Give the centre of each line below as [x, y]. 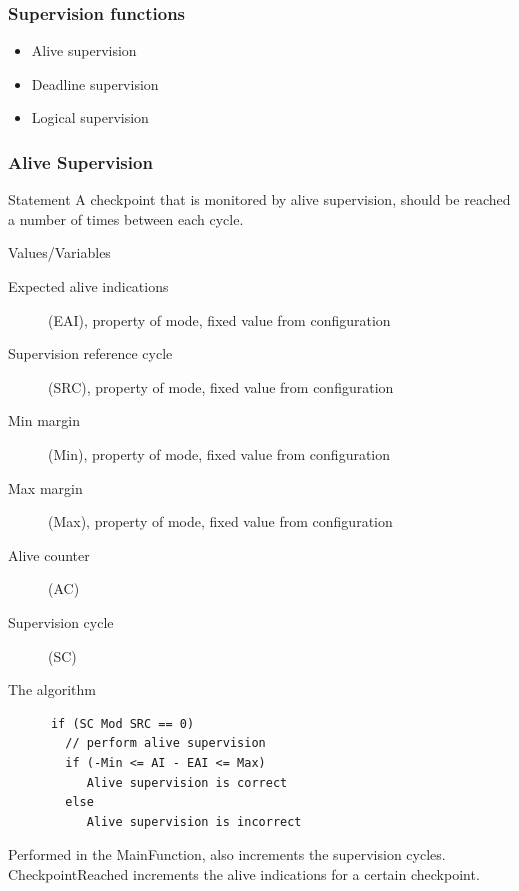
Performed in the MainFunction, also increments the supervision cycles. [227, 854]
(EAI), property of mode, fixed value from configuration [219, 319]
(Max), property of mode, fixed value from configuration [220, 521]
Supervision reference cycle [90, 353]
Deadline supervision [95, 83]
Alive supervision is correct [187, 782]
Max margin [45, 487]
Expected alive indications [88, 286]
